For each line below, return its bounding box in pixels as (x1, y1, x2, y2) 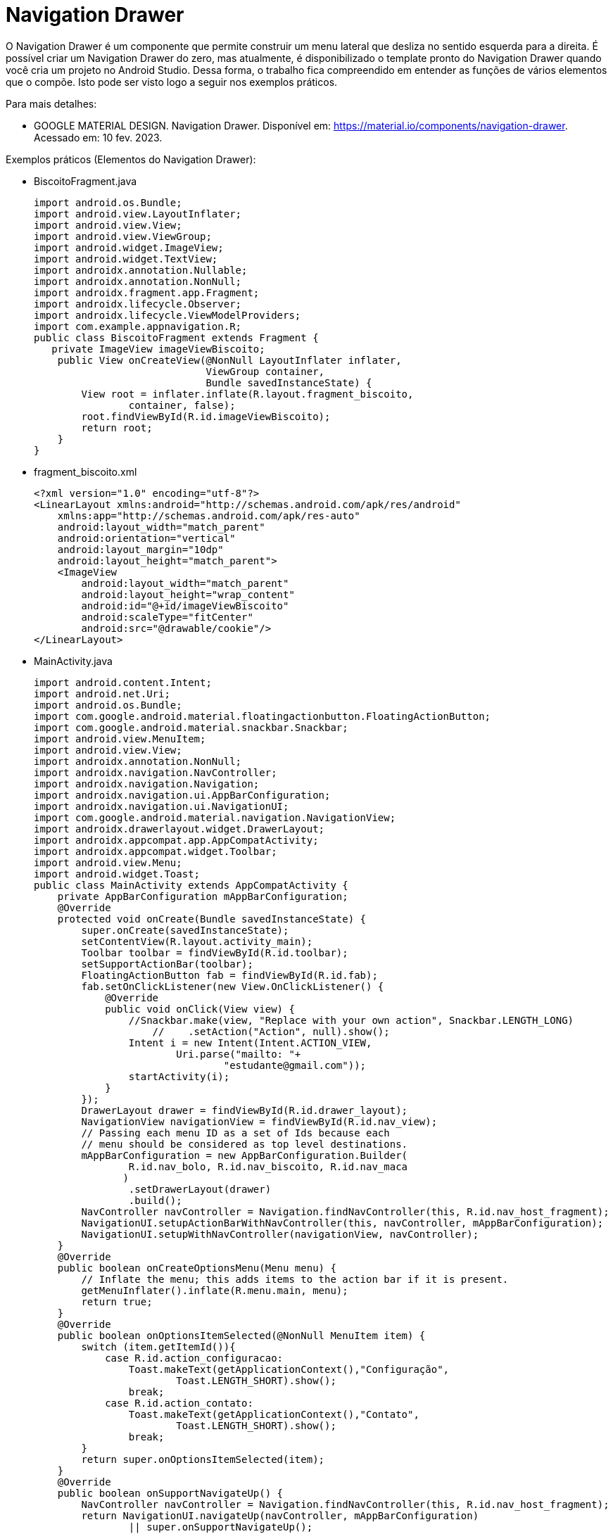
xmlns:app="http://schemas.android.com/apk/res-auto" (57, 509, 360, 521)
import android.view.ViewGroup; (34, 230, 212, 242)
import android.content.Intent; (34, 676, 212, 688)
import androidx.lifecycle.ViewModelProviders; (34, 309, 301, 321)
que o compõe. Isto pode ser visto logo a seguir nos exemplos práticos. (6, 75, 338, 88)
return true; (81, 1295, 153, 1307)
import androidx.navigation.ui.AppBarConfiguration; (34, 789, 331, 801)
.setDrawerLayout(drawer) (128, 1183, 272, 1195)
